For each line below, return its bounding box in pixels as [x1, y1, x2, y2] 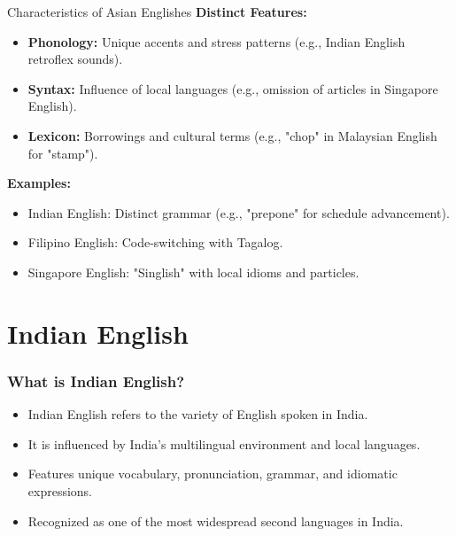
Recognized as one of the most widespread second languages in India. [27, 511, 404, 530]
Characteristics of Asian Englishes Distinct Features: [7, 3, 307, 20]
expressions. [27, 481, 93, 500]
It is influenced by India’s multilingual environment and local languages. [27, 434, 421, 453]
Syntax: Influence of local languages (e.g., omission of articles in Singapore [27, 79, 438, 97]
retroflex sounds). [27, 50, 123, 68]
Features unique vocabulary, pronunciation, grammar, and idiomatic [27, 464, 398, 483]
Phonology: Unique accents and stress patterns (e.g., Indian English [27, 32, 406, 50]
